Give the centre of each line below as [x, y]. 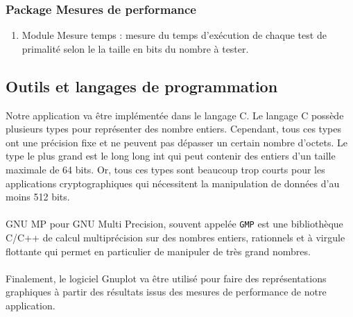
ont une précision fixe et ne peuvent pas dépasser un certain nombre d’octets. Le [177, 142]
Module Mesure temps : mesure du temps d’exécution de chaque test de [174, 35]
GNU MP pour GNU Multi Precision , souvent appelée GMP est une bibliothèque [174, 224]
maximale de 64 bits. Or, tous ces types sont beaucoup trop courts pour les [165, 169]
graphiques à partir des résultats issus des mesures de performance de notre [166, 292]
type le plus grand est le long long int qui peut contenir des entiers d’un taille [171, 156]
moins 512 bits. [38, 197]
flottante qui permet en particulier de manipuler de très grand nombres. [158, 251]
